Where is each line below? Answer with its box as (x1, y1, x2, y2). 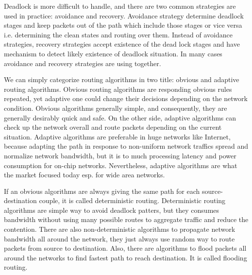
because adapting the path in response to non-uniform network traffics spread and (4, 141, 249, 151)
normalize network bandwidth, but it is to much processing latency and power (4, 150, 236, 160)
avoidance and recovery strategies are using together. (4, 58, 161, 68)
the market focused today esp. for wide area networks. (4, 170, 165, 180)
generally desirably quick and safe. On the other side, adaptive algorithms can (4, 112, 236, 122)
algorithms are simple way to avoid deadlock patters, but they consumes (4, 205, 219, 215)
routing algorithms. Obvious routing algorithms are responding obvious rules (4, 84, 232, 94)
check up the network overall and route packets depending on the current (4, 122, 222, 132)
